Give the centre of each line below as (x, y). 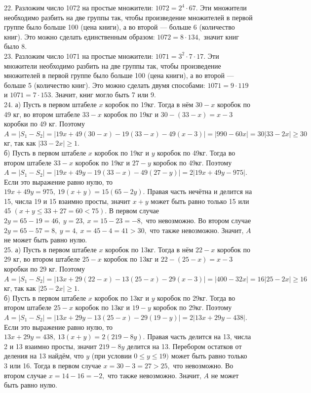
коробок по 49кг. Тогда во (196, 152)
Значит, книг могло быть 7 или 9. (105, 95)
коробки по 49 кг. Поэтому (44, 124)
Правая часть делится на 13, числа (199, 336)
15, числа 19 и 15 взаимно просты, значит (67, 201)
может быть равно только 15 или (200, 201)
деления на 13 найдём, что (44, 356)
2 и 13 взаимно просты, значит (50, 346)
